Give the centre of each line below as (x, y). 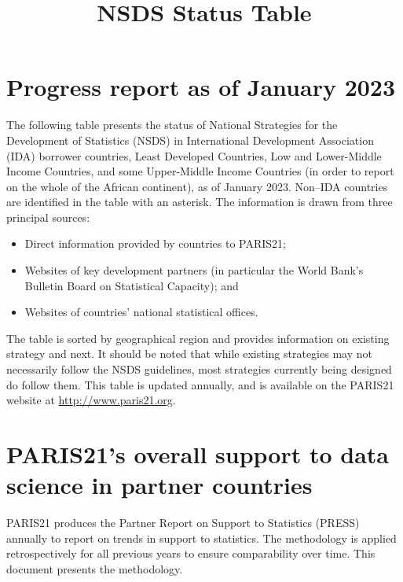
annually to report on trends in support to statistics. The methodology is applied (201, 538)
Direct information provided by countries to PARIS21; (155, 243)
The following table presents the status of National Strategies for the (172, 125)
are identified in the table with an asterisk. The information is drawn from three (200, 202)
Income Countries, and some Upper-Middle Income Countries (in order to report (200, 171)
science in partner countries (159, 485)
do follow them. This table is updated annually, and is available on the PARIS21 (200, 384)
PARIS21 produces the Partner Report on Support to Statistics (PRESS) (183, 523)
